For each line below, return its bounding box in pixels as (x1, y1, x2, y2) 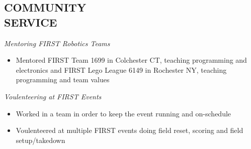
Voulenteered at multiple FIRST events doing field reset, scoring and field (16, 125, 243, 135)
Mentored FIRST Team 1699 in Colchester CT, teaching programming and (16, 55, 247, 65)
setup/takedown (16, 134, 65, 145)
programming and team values (16, 74, 110, 85)
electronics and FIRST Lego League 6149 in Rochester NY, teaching (16, 64, 227, 75)
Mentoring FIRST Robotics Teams (4, 38, 110, 48)
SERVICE (4, 14, 57, 30)
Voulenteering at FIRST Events (4, 91, 102, 101)
